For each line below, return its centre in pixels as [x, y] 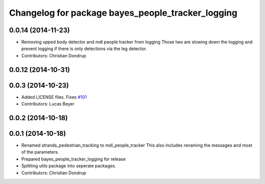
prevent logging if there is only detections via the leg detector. [84, 49]
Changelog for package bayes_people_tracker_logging [123, 13]
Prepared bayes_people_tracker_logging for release [74, 159]
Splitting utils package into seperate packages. [69, 166]
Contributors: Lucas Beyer [48, 104]
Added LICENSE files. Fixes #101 [54, 97]
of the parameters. [40, 152]
